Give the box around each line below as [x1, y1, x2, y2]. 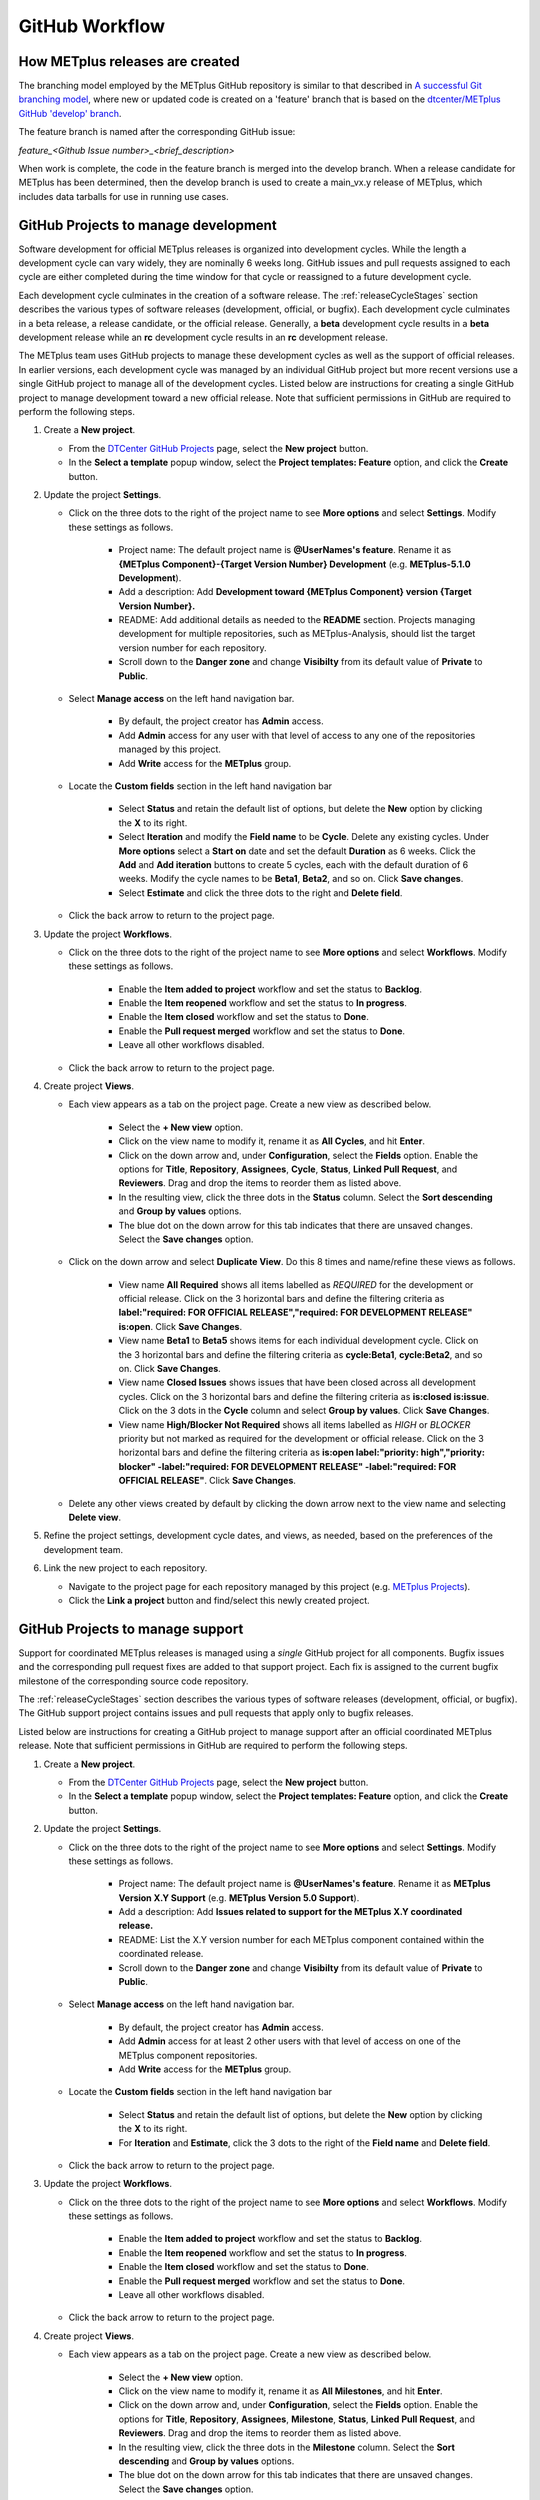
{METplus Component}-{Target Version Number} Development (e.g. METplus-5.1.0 [118, 558, 471, 570]
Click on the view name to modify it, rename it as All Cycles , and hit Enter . [118, 1135, 425, 1147]
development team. [43, 1543, 124, 1555]
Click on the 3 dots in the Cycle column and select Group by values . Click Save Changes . [118, 1405, 490, 1417]
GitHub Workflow [18, 15, 165, 37]
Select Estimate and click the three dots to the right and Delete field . [118, 886, 403, 899]
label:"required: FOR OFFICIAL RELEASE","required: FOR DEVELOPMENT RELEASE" [118, 1306, 473, 1319]
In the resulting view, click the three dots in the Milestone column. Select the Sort [118, 2441, 455, 2453]
